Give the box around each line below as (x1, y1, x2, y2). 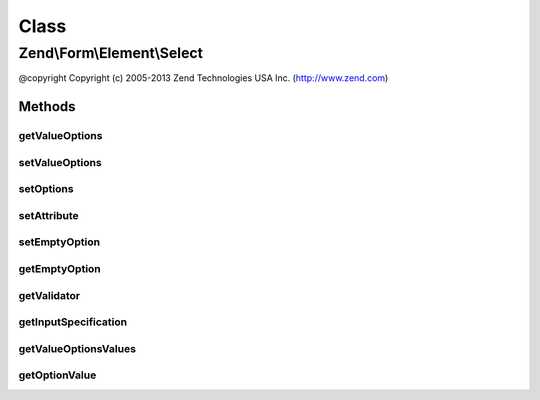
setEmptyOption (18, 235, 100, 249)
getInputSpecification (18, 315, 128, 329)
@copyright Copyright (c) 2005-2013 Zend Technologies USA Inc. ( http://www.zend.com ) (18, 72, 389, 84)
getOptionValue (18, 368, 97, 382)
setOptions (18, 182, 74, 196)
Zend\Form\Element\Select (18, 44, 204, 62)
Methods (18, 98, 76, 115)
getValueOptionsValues (18, 341, 137, 355)
